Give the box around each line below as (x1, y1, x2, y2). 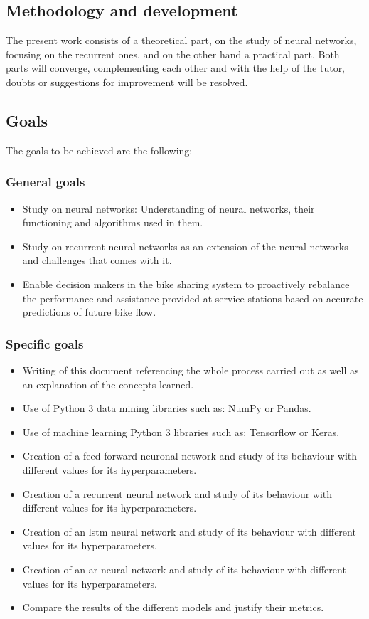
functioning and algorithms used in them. (22, 215, 203, 230)
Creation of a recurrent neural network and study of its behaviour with (22, 486, 333, 501)
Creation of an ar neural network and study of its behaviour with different (22, 561, 346, 576)
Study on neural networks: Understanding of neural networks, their (22, 201, 315, 216)
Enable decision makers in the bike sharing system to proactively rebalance (22, 276, 350, 291)
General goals (6, 173, 85, 191)
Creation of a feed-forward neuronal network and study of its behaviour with (22, 448, 358, 463)
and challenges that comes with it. (22, 253, 172, 268)
